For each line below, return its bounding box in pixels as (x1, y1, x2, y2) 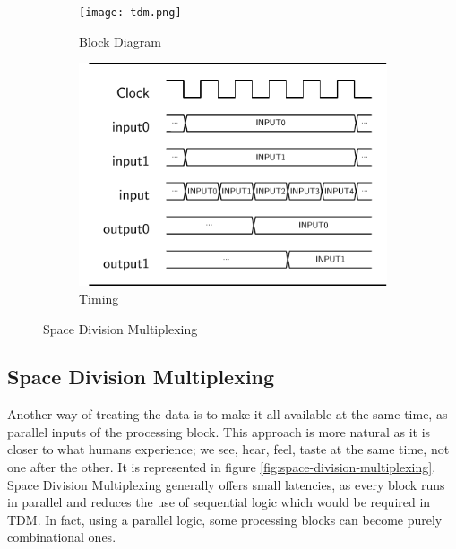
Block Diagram (79, 31, 161, 50)
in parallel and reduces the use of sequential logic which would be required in (7, 493, 431, 511)
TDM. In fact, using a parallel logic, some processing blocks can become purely (7, 510, 443, 528)
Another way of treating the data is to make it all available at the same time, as (7, 405, 448, 424)
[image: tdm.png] (79, 6, 182, 19)
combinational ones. (7, 528, 116, 546)
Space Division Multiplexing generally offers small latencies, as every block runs (7, 475, 445, 493)
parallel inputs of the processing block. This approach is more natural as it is (7, 422, 431, 441)
